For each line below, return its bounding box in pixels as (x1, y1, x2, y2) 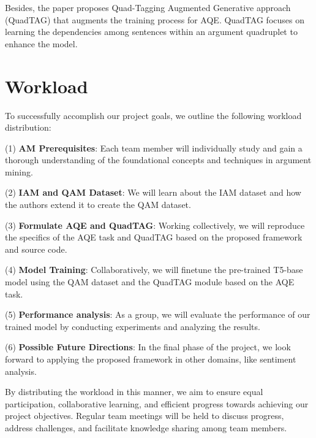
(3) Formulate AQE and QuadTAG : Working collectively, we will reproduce (5, 218, 305, 231)
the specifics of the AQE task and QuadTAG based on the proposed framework (5, 231, 303, 244)
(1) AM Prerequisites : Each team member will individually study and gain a (5, 141, 303, 154)
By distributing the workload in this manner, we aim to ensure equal (5, 385, 263, 398)
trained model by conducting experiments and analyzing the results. (5, 320, 260, 332)
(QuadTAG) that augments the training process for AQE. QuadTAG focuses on (5, 13, 304, 26)
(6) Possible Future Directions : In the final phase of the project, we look (5, 340, 291, 353)
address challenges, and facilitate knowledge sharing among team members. (5, 421, 287, 434)
